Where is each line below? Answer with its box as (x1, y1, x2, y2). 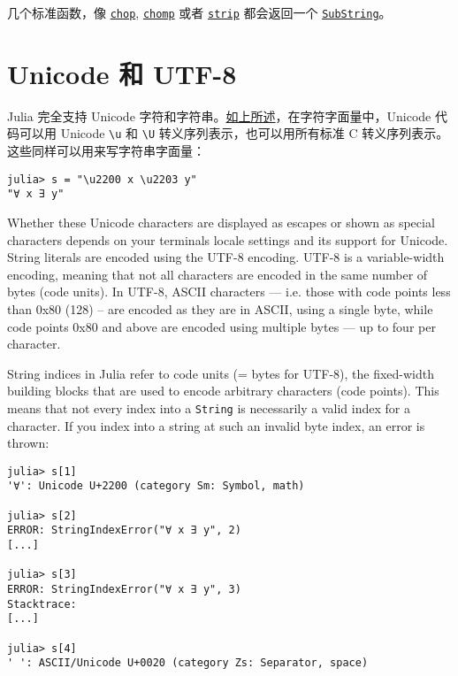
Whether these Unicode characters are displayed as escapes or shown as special (7, 212, 435, 231)
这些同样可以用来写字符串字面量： (7, 142, 205, 160)
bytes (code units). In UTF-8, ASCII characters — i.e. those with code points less (7, 282, 451, 301)
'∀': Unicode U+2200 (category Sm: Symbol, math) (7, 480, 305, 493)
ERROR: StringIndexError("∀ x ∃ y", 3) (7, 582, 241, 595)
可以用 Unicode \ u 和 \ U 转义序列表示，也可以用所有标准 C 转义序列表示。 (19, 124, 449, 142)
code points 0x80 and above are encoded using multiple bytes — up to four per (7, 317, 436, 335)
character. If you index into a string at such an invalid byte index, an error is (7, 416, 425, 434)
